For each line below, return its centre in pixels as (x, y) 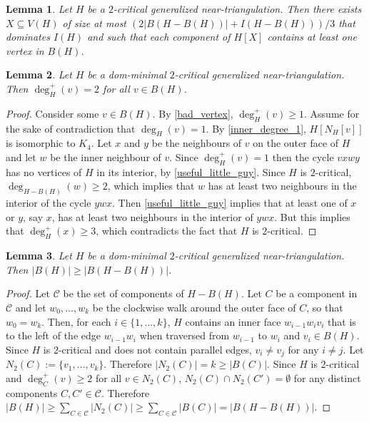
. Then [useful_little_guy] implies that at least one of (230, 203)
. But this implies (312, 216)
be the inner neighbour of (106, 156)
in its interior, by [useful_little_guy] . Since (191, 171)
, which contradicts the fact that (167, 231)
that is (342, 321)
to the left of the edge (53, 335)
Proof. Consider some (52, 113)
